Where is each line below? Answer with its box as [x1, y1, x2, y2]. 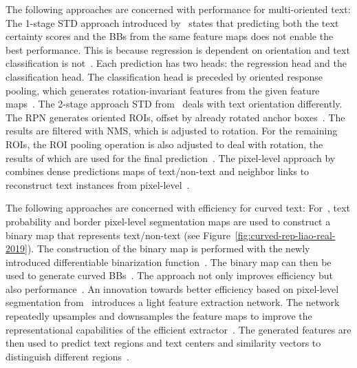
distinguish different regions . [6, 349, 130, 363]
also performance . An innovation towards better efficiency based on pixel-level [6, 281, 339, 296]
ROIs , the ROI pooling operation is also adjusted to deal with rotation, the [6, 136, 323, 151]
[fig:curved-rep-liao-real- [235, 227, 336, 242]
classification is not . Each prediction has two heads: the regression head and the [6, 56, 347, 70]
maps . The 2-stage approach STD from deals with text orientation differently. [6, 96, 343, 111]
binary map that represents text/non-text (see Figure [6, 227, 230, 242]
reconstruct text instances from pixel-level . [6, 177, 190, 192]
